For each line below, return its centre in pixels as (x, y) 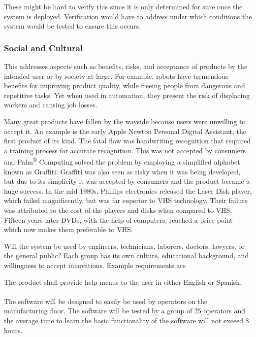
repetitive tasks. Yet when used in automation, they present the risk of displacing (127, 95)
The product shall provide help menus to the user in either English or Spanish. (123, 282)
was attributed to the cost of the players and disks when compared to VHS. (118, 210)
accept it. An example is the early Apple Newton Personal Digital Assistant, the (125, 131)
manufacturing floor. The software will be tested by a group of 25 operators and (125, 311)
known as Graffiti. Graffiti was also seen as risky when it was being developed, (122, 171)
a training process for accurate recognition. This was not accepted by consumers (125, 150)
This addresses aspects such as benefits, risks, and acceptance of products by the (126, 66)
